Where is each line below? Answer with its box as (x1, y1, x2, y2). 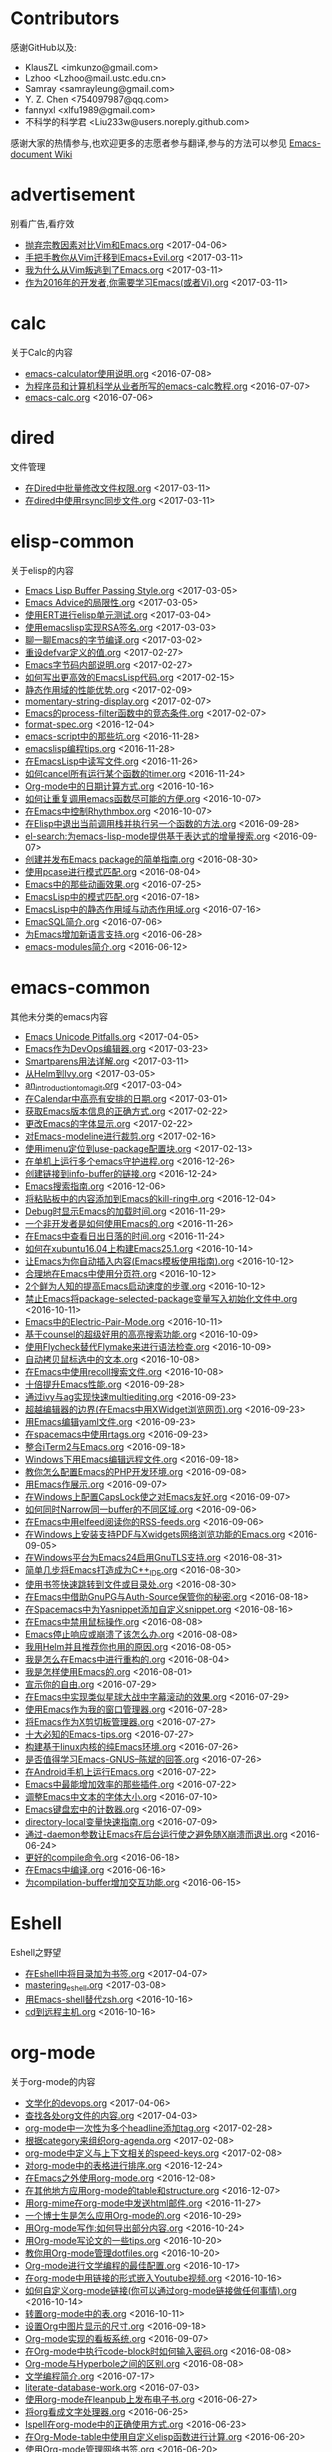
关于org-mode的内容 (10, 2075, 96, 2087)
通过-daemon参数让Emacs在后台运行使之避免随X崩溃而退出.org (24, 1828, 288, 1841)
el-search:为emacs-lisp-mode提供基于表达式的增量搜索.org (24, 830, 271, 842)
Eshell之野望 (10, 1947, 62, 1959)
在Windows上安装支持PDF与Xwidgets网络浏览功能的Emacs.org (24, 1528, 286, 1541)
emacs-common (10, 976, 151, 999)
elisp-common (10, 530, 135, 552)
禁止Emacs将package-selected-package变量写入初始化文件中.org (24, 1293, 298, 1305)
